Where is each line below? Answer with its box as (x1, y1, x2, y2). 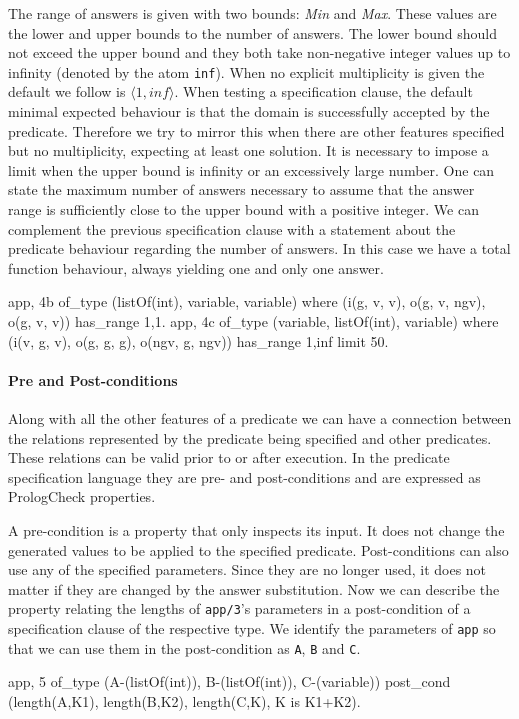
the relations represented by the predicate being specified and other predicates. (8, 427, 492, 448)
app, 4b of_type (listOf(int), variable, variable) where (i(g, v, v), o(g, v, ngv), (8, 291, 486, 312)
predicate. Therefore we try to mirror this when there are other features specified (8, 120, 505, 141)
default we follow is (8, 81, 126, 102)
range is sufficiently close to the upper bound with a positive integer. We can (8, 199, 479, 219)
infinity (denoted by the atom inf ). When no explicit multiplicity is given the (8, 61, 485, 82)
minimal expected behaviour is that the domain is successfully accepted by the (8, 101, 490, 122)
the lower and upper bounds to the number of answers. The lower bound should (8, 22, 497, 43)
